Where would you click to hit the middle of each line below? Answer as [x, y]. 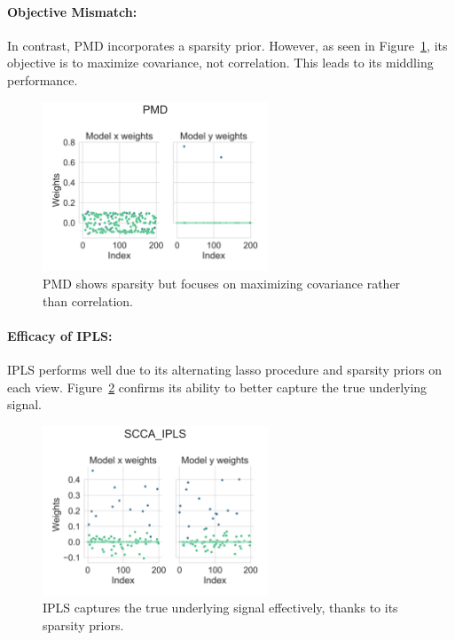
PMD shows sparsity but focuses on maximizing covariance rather [222, 283]
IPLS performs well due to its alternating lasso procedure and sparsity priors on [225, 369]
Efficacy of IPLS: [60, 335]
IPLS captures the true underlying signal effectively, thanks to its [220, 608]
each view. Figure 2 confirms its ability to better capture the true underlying [217, 387]
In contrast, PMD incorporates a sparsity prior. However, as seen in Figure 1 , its [227, 45]
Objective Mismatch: [72, 11]
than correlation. [88, 300]
